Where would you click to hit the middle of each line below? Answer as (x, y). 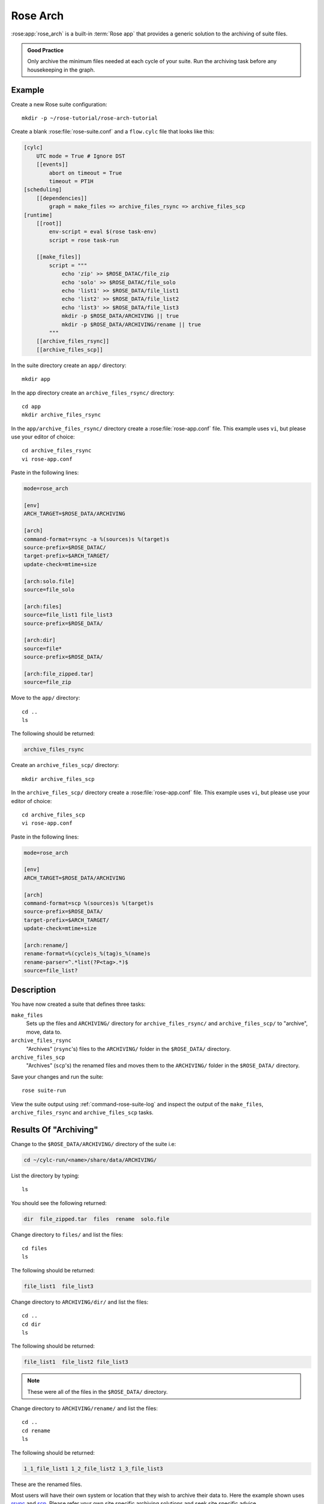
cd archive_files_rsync (57, 451)
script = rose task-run (84, 240)
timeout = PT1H (71, 181)
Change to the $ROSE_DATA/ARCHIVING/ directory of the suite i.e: (94, 1144)
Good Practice (46, 50)
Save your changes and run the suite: (57, 1076)
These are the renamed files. (46, 1484)
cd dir (31, 1324)
